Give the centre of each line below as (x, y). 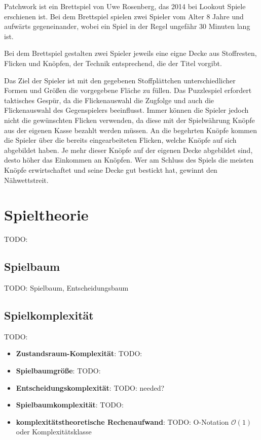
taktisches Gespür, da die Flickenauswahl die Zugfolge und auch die (109, 100)
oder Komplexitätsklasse (54, 432)
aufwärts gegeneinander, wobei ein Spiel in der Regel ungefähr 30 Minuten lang (127, 26)
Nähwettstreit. (26, 180)
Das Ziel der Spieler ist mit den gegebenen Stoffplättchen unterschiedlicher (120, 80)
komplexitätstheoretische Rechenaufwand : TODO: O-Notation (122, 421)
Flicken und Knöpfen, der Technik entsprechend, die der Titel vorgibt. (113, 63)
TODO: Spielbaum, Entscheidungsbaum (66, 288)
